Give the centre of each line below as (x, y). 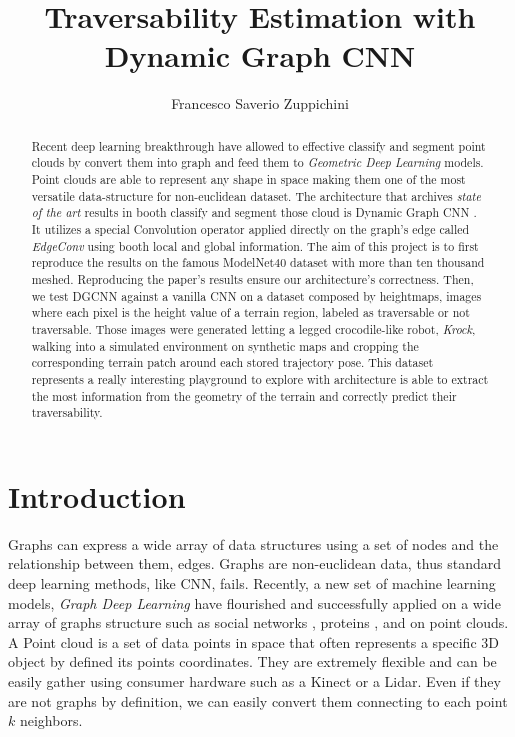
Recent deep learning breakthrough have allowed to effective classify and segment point (258, 145)
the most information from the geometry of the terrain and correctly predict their (244, 395)
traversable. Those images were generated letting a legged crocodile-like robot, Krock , (253, 328)
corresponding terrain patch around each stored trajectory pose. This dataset (232, 362)
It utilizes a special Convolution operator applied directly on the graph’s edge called (250, 228)
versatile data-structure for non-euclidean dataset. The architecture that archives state (256, 195)
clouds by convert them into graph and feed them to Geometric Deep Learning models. (257, 162)
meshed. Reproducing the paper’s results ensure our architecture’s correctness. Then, (252, 278)
